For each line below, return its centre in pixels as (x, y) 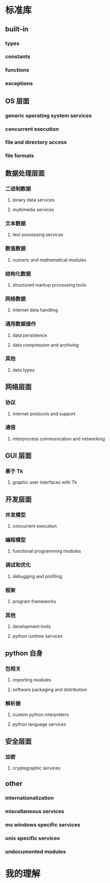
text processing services (38, 235)
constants (18, 57)
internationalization (29, 798)
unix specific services (32, 838)
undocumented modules (35, 852)
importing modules (32, 680)
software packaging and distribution (50, 690)
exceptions (19, 84)
